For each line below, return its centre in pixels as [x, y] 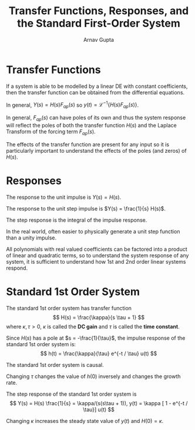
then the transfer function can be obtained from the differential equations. [95, 92]
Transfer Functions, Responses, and [99, 11]
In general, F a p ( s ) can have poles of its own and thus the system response [96, 118]
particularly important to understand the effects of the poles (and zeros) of [96, 150]
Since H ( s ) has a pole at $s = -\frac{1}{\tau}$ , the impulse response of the [96, 338]
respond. [17, 268]
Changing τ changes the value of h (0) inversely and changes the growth [93, 376]
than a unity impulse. [31, 238]
